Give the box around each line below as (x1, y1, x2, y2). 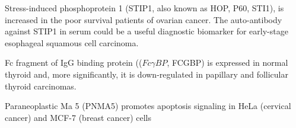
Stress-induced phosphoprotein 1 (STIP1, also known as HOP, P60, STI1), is (5, 2, 284, 14)
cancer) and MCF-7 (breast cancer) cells (5, 111, 151, 123)
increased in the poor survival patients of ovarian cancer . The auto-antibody (5, 13, 282, 25)
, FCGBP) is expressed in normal (167, 56, 288, 69)
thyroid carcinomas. (5, 79, 77, 92)
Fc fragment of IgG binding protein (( (5, 56, 142, 69)
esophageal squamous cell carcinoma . (5, 36, 139, 49)
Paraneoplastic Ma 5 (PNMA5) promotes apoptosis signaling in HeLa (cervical (5, 100, 291, 112)
